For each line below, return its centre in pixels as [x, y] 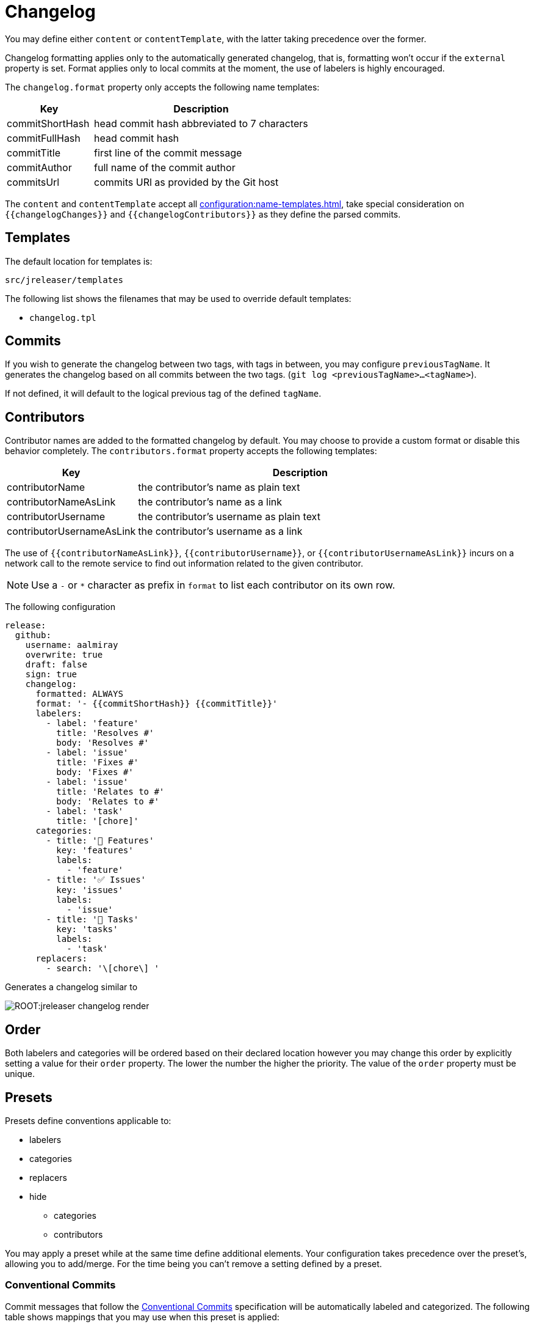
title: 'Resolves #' [105, 733]
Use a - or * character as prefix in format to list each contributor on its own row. [213, 585]
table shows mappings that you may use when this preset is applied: [142, 1317]
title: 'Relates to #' [110, 792]
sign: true [51, 675]
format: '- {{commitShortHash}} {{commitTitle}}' [157, 704]
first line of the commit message [168, 153]
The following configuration [60, 607]
